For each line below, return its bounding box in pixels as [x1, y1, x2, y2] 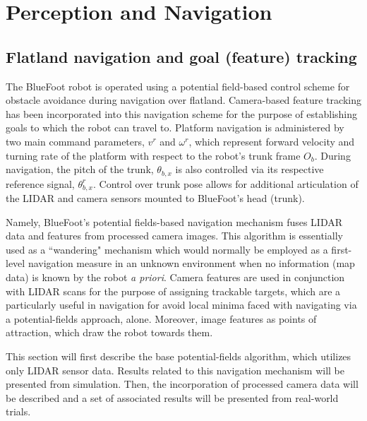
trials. [6, 404, 31, 419]
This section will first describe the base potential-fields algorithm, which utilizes [6, 348, 351, 363]
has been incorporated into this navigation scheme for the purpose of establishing [6, 106, 358, 121]
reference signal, [6, 176, 75, 191]
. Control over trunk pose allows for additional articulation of [93, 176, 359, 191]
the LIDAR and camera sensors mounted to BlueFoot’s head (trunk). [6, 191, 305, 206]
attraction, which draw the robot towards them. [6, 325, 213, 340]
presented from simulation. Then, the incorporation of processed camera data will [6, 376, 359, 391]
